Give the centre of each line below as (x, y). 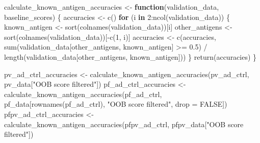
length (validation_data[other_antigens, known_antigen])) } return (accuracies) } (131, 56)
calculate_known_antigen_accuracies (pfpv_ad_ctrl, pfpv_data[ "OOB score (124, 124)
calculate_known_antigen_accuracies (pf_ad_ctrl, (83, 94)
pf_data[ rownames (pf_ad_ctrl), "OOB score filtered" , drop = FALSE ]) (116, 104)
